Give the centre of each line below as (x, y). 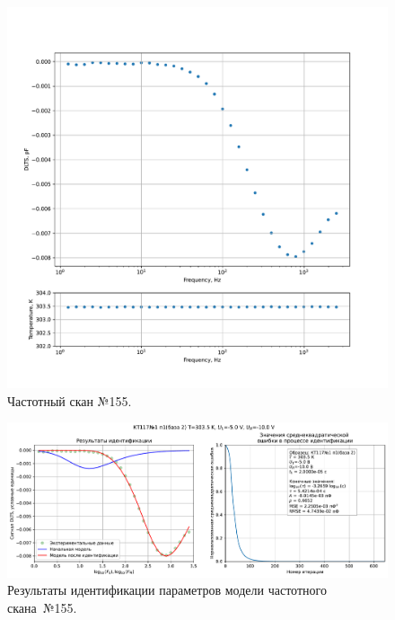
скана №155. (42, 607)
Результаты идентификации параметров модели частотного (167, 590)
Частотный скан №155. (70, 400)
